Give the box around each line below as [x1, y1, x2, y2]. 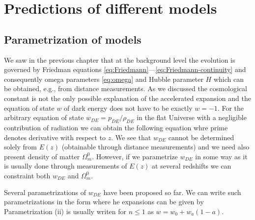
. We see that [111, 132, 151, 142]
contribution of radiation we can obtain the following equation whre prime [4, 122, 228, 132]
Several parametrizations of [4, 187, 86, 197]
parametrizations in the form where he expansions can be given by [4, 196, 204, 207]
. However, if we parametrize [92, 151, 178, 161]
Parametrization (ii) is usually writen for [4, 206, 127, 216]
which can [213, 73, 244, 84]
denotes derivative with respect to [4, 132, 106, 142]
